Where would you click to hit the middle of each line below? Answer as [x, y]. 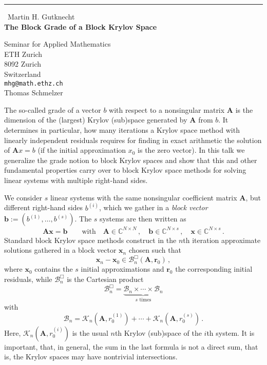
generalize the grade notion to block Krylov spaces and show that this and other [131, 160]
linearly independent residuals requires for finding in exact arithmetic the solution [133, 140]
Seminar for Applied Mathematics [58, 44]
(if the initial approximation [82, 150]
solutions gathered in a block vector [60, 250]
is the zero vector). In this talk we [191, 150]
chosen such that [155, 250]
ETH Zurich [23, 54]
